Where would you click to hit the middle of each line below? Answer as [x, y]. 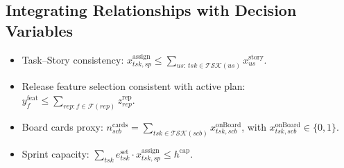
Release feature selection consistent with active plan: [134, 86]
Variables [40, 30]
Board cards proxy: [62, 126]
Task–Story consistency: [73, 59]
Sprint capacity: [55, 153]
